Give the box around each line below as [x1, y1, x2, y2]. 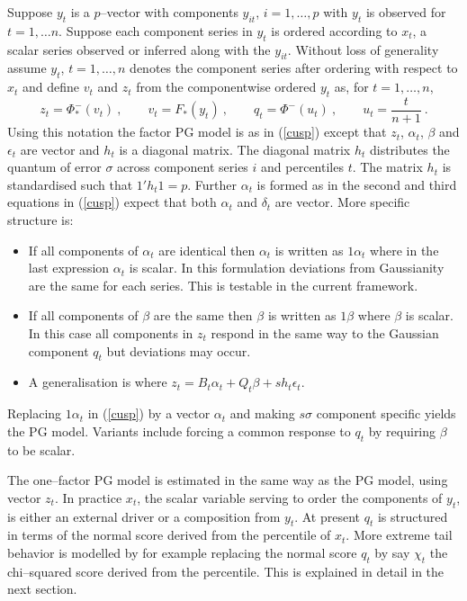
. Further [187, 175, 237, 193]
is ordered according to [271, 21, 398, 40]
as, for [334, 77, 369, 96]
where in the [370, 240, 439, 259]
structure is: [7, 211, 74, 229]
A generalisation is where [28, 372, 167, 391]
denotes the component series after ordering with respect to [130, 58, 458, 77]
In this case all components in [28, 323, 193, 342]
